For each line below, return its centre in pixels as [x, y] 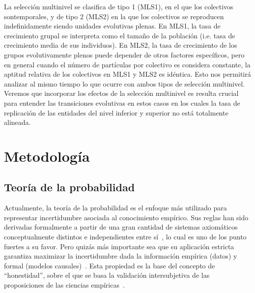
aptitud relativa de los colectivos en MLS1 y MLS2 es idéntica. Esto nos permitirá [127, 74]
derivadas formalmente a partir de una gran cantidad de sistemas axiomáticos [121, 227]
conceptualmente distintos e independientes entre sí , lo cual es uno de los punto [125, 237]
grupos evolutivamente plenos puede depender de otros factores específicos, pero [124, 54]
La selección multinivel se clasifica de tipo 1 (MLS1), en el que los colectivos [119, 6]
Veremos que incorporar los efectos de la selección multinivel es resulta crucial [121, 93]
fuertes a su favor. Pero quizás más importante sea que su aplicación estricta [119, 246]
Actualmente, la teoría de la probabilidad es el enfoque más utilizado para [115, 208]
